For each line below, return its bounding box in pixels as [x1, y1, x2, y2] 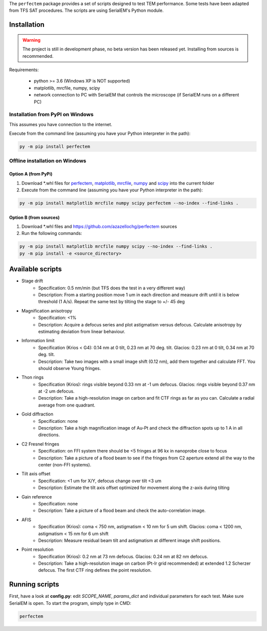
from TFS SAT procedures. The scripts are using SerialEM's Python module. [9, 7, 164, 13]
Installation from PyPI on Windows [9, 111, 94, 118]
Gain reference [21, 494, 52, 499]
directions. [38, 432, 60, 438]
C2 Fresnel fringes [21, 441, 59, 447]
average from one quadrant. [38, 402, 96, 408]
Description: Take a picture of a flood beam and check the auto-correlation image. [38, 507, 206, 514]
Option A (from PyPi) [9, 171, 53, 177]
